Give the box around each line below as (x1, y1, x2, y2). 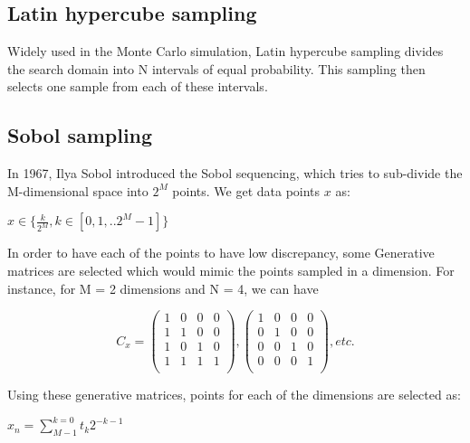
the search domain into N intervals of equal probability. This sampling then (7, 59, 426, 78)
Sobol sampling (7, 121, 153, 149)
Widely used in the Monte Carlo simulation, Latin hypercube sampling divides (7, 42, 444, 61)
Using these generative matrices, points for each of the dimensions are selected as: (7, 385, 461, 404)
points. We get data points (172, 181, 321, 200)
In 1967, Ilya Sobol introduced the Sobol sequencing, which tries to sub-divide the (7, 164, 463, 183)
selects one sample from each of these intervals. (7, 77, 268, 96)
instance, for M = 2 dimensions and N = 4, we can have (7, 278, 319, 297)
